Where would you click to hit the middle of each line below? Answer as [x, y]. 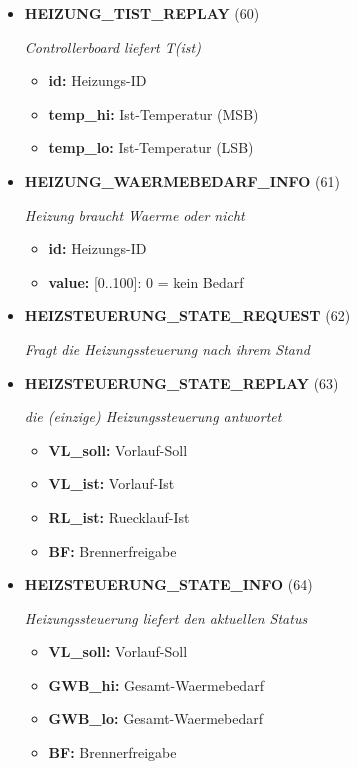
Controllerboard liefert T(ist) [112, 46]
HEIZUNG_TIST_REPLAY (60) [142, 13]
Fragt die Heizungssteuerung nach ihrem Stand [167, 348]
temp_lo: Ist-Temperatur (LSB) [151, 147]
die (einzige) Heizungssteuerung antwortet [153, 416]
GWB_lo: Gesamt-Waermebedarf [156, 718]
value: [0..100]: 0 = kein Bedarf [146, 281]
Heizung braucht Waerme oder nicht [134, 214]
